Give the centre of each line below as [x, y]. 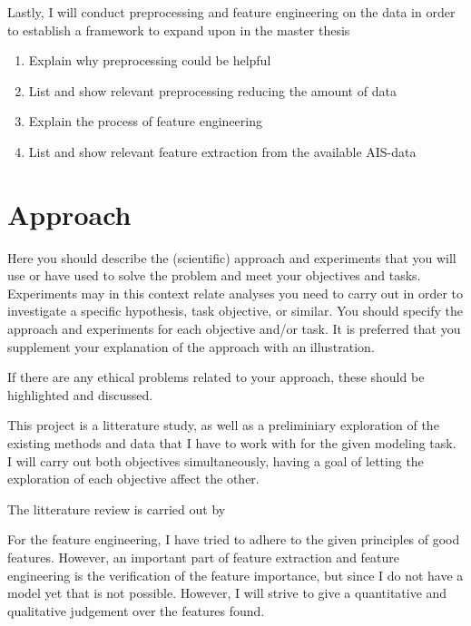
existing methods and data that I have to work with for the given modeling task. [232, 443]
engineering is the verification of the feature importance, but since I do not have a [235, 575]
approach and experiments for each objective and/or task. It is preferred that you [234, 329]
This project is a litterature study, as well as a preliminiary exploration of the [223, 425]
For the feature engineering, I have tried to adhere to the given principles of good [234, 539]
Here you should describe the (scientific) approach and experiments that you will [232, 257]
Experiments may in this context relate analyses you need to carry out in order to [235, 293]
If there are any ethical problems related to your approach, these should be [216, 377]
